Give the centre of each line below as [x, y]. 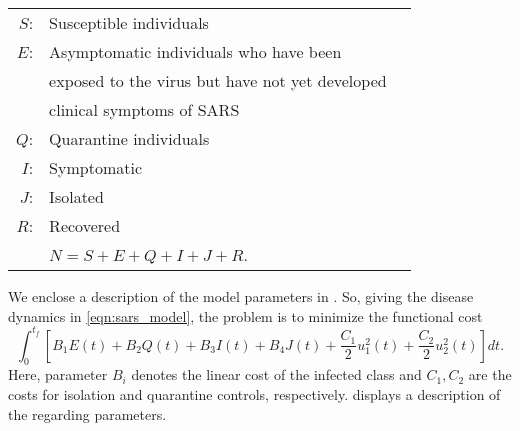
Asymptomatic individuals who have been [195, 51]
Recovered [85, 225]
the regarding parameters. [87, 413]
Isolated [76, 196]
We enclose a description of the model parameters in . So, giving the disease [241, 296]
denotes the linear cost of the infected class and [276, 374]
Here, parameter [58, 374]
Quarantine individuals [129, 138]
